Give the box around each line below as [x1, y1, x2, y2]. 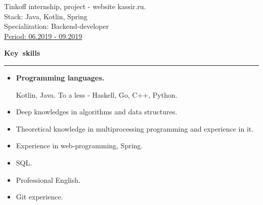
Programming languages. [16, 72, 104, 83]
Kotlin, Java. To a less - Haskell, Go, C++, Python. [16, 89, 178, 100]
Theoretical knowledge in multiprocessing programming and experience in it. [16, 123, 254, 134]
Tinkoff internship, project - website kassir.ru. [4, 1, 146, 11]
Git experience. [16, 191, 63, 202]
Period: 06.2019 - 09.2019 [4, 30, 82, 41]
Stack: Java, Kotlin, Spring [4, 11, 87, 21]
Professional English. [16, 174, 80, 185]
